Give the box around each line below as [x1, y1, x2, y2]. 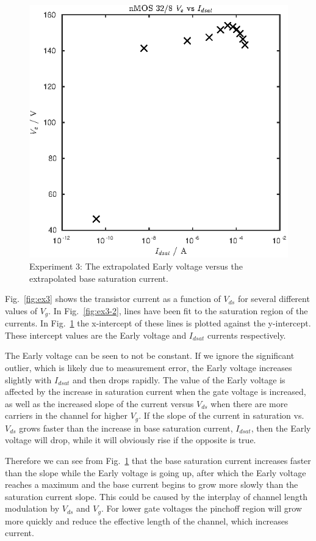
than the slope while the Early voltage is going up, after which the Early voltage [5, 466, 306, 479]
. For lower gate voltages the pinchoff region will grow [101, 502, 302, 515]
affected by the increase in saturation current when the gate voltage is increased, [5, 385, 306, 398]
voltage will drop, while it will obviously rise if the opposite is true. [5, 433, 256, 446]
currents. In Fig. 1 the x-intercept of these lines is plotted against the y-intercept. [5, 317, 311, 329]
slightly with [5, 373, 52, 386]
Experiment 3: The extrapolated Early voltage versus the [29, 259, 243, 272]
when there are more [210, 397, 288, 410]
